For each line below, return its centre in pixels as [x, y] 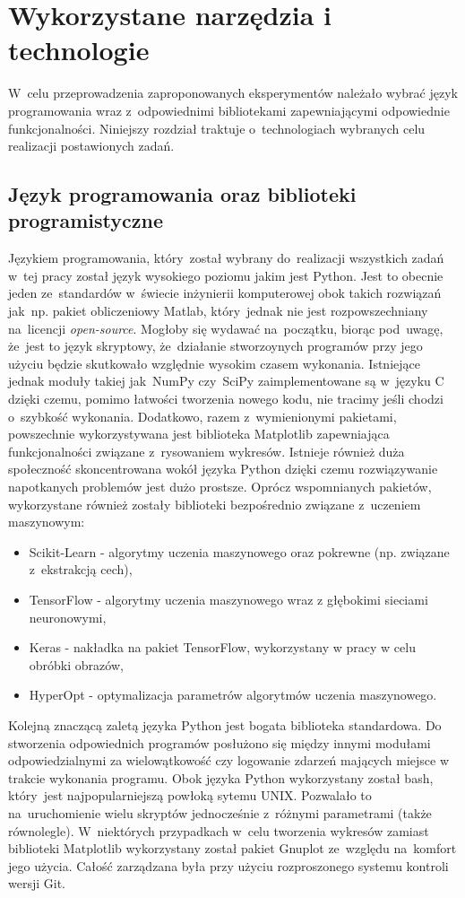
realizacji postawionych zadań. [91, 146]
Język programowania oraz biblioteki [182, 194]
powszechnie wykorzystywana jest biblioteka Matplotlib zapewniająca [199, 434]
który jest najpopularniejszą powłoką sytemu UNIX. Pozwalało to [190, 795]
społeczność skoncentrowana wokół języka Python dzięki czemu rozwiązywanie [223, 469]
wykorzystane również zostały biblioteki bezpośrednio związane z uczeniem [215, 504]
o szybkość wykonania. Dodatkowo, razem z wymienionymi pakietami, [202, 416]
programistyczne [86, 220]
